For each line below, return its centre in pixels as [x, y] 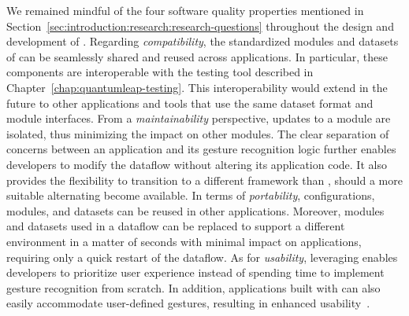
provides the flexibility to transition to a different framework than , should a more [204, 180]
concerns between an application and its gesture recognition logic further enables [201, 149]
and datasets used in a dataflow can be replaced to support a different [176, 226]
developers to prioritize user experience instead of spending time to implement [195, 272]
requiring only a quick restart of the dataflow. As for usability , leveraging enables [202, 257]
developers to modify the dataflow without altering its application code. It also [197, 164]
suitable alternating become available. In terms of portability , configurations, [191, 195]
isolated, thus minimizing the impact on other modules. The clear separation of [198, 133]
